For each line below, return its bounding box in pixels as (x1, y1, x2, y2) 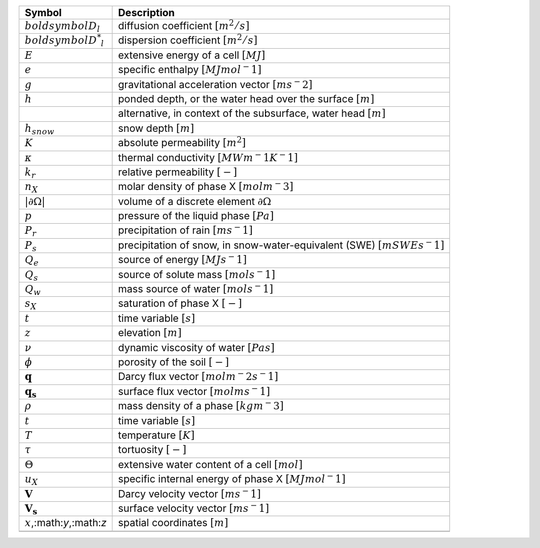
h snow (24, 121, 55, 137)
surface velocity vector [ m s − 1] (118, 500, 270, 515)
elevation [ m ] (118, 326, 182, 340)
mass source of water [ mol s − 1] (118, 280, 274, 296)
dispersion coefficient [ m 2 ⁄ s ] (118, 32, 258, 47)
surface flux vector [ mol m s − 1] (118, 383, 271, 398)
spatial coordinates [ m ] (118, 516, 229, 530)
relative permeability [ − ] (118, 165, 238, 179)
